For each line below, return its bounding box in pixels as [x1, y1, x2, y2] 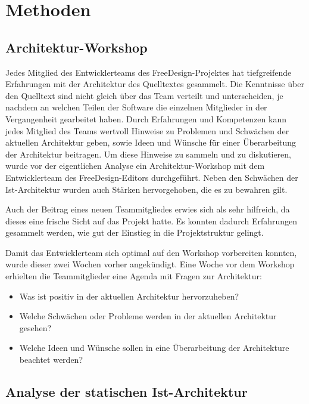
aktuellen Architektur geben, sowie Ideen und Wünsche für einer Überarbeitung [5, 136, 296, 149]
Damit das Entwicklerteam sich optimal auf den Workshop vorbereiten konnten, [5, 246, 297, 258]
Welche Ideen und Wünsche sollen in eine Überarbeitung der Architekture [19, 341, 289, 354]
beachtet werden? [19, 353, 83, 366]
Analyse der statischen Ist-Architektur [5, 383, 248, 401]
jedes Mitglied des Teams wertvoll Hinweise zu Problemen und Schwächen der [5, 124, 289, 137]
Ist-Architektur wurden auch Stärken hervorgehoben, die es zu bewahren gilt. [5, 183, 288, 195]
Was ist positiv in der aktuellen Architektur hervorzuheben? [19, 289, 239, 302]
